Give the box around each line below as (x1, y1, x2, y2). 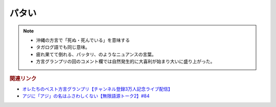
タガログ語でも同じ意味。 (36, 44, 90, 50)
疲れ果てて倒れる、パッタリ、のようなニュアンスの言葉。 (36, 51, 157, 57)
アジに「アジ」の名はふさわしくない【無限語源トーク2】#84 (22, 93, 150, 99)
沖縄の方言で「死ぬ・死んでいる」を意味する (36, 37, 130, 43)
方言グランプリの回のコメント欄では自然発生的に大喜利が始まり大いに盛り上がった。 (36, 58, 215, 64)
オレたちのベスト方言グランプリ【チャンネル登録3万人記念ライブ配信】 (22, 86, 173, 92)
